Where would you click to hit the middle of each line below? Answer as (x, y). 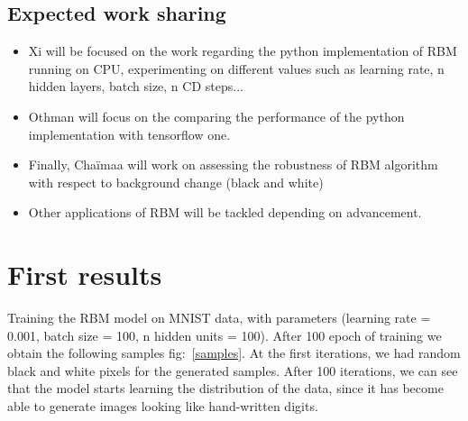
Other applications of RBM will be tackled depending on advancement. (225, 212)
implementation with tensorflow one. (129, 134)
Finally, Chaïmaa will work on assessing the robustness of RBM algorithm (233, 165)
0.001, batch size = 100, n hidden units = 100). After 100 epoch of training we (225, 335)
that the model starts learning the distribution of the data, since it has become (225, 388)
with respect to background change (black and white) (176, 182)
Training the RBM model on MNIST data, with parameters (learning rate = (219, 318)
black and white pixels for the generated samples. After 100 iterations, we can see (233, 370)
